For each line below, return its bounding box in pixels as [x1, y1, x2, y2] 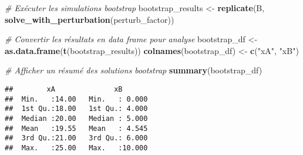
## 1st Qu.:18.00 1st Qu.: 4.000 [5, 105, 148, 113]
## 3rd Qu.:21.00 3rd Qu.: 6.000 [5, 134, 148, 143]
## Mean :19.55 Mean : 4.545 [5, 124, 148, 133]
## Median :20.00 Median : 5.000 [5, 114, 148, 123]
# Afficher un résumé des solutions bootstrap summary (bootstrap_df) [5, 64, 262, 76]
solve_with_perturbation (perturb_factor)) [5, 13, 174, 25]
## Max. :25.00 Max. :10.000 [5, 143, 148, 152]
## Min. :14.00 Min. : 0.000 [5, 95, 148, 103]
